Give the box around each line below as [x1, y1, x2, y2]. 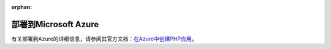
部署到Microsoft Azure [11, 19, 99, 30]
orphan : [11, 4, 32, 10]
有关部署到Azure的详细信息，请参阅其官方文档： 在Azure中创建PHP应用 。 [11, 35, 197, 42]
